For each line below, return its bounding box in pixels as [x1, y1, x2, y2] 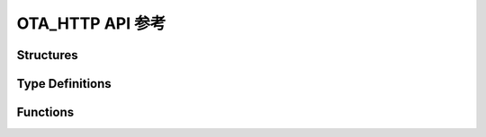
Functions [16, 105, 75, 120]
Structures [16, 47, 78, 63]
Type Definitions [16, 76, 112, 91]
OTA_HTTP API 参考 [16, 13, 166, 33]
